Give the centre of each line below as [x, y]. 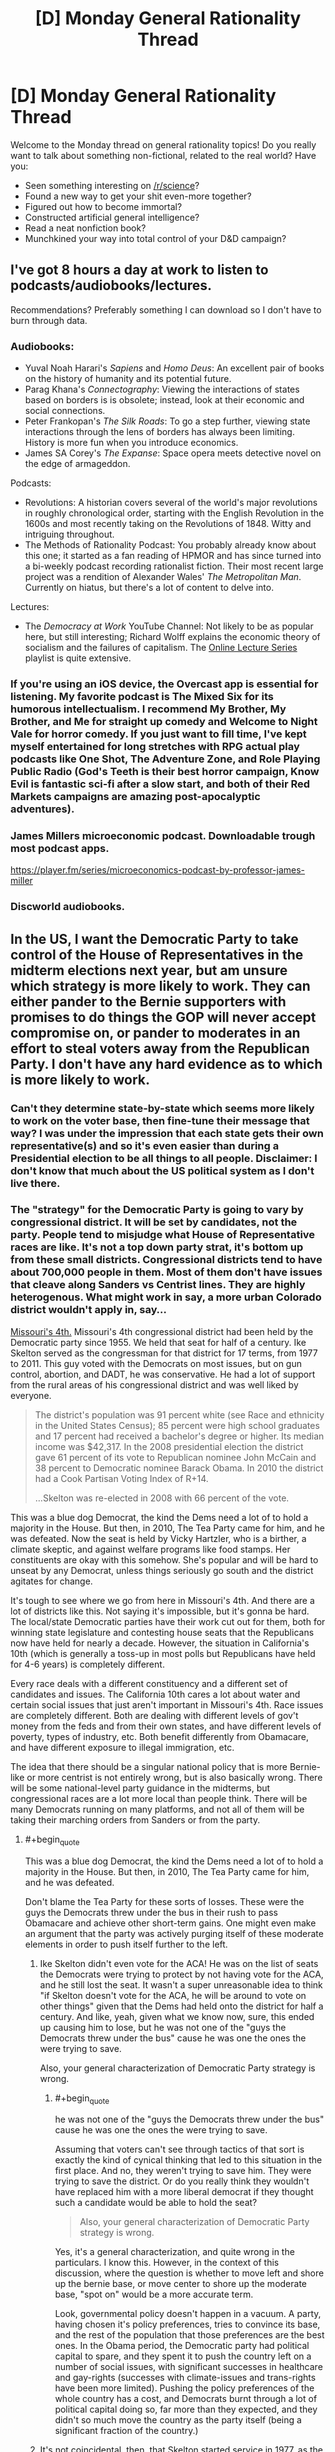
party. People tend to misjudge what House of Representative [163, 1235]
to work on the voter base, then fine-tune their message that [160, 1120]
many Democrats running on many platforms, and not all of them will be [157, 1809]
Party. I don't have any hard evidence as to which [166, 1063]
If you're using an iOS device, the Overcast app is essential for [164, 684]
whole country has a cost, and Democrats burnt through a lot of [186, 2399]
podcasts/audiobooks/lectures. [111, 285]
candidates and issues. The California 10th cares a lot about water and [155, 1694]
